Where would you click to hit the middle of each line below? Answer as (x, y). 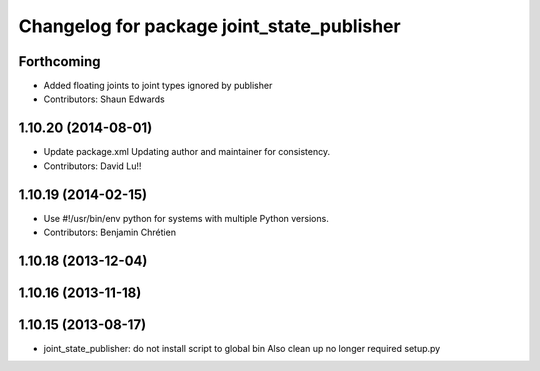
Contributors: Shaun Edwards (104, 99)
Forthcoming (59, 61)
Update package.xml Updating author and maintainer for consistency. (186, 152)
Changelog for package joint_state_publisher (209, 26)
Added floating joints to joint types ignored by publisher (158, 86)
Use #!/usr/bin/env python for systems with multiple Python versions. (186, 218)
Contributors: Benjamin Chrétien (110, 232)
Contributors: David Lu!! (92, 166)
